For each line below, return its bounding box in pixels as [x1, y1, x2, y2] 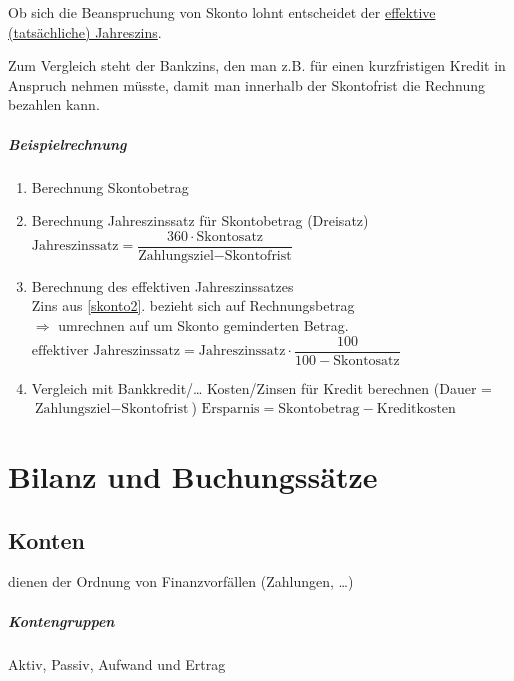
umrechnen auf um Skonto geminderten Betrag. [58, 314, 349, 335]
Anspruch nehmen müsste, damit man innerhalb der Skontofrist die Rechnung [8, 74, 486, 95]
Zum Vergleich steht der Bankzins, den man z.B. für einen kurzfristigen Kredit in [8, 55, 506, 76]
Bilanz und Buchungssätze [8, 456, 378, 496]
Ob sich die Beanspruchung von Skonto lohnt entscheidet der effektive [8, 2, 436, 22]
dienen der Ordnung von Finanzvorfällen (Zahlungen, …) [8, 571, 354, 592]
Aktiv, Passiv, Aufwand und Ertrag [8, 653, 226, 674]
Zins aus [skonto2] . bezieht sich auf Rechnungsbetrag [31, 295, 355, 316]
